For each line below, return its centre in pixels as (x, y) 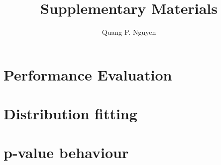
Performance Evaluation (88, 74)
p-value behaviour (66, 152)
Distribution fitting (70, 114)
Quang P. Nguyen (129, 32)
